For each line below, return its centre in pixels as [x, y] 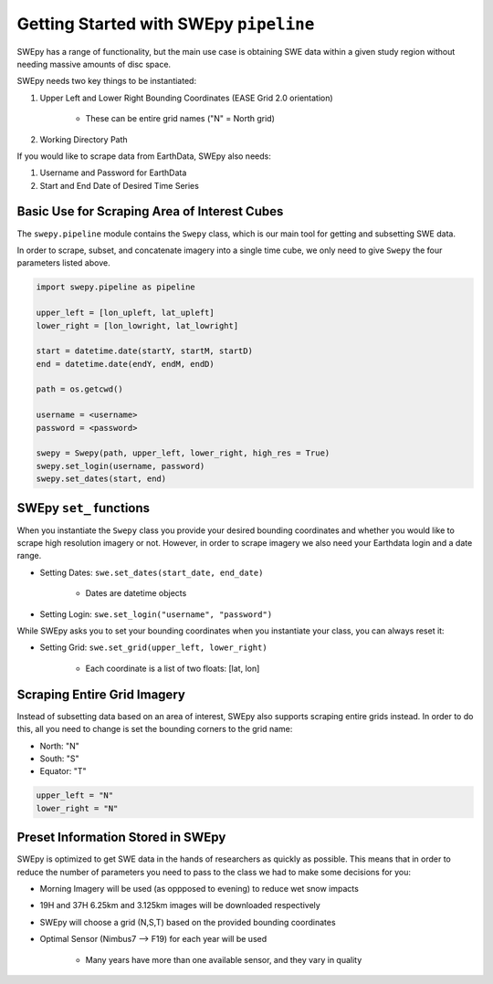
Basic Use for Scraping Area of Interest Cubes [150, 211]
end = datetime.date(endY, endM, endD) [125, 364]
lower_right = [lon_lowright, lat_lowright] [137, 325]
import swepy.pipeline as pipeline [115, 287]
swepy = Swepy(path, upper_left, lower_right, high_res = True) [183, 453]
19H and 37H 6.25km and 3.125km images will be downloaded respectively [180, 905]
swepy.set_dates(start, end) [101, 479]
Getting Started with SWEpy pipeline [166, 24]
